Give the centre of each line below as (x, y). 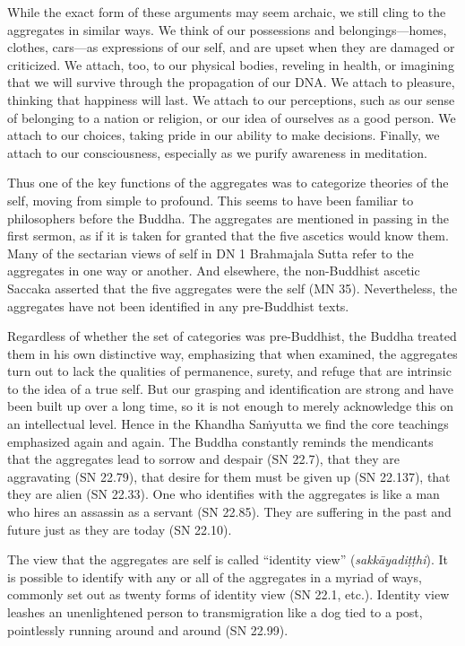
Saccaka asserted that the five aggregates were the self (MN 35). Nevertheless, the (232, 288)
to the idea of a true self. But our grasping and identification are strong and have (231, 388)
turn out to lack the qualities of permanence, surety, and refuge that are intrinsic (229, 371)
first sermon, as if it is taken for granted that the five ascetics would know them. (228, 236)
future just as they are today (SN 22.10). (120, 529)
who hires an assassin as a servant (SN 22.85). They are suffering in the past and (229, 512)
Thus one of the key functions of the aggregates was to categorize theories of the (228, 183)
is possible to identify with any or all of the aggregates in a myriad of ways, (215, 576)
